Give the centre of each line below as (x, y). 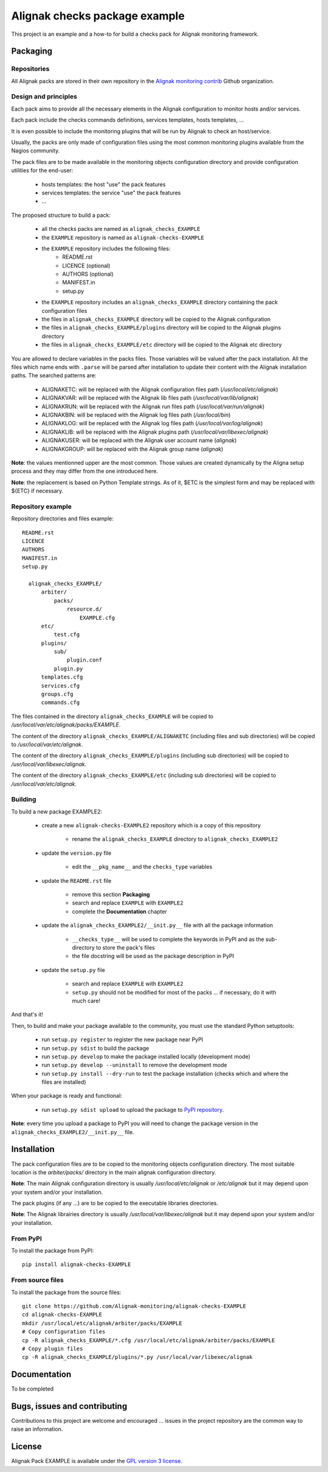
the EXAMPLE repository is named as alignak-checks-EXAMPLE (123, 238)
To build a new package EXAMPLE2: (57, 812)
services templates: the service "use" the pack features (111, 193)
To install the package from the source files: (66, 1292)
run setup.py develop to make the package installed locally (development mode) (146, 1056)
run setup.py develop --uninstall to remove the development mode (134, 1065)
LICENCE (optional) (86, 265)
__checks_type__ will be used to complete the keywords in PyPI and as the (168, 939)
